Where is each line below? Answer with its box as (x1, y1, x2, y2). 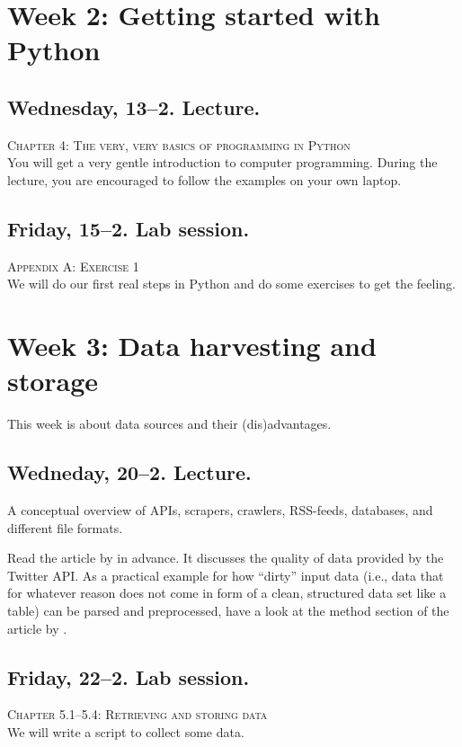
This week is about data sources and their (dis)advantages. (7, 414, 332, 433)
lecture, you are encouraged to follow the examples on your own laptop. (7, 170, 402, 189)
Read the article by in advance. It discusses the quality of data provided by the (7, 548, 444, 567)
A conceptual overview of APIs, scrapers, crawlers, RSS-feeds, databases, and (7, 501, 433, 520)
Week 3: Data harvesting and (7, 327, 377, 364)
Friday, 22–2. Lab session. (7, 663, 250, 690)
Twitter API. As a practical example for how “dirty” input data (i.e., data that (7, 565, 444, 584)
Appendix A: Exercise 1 (7, 256, 139, 275)
